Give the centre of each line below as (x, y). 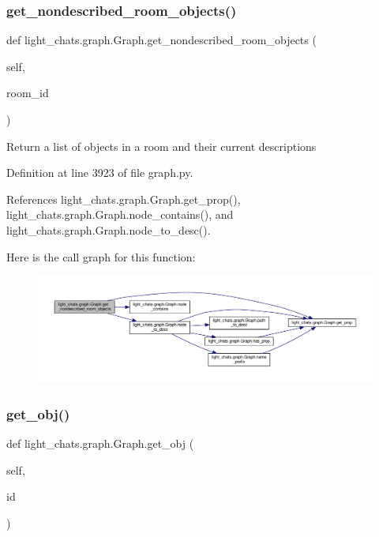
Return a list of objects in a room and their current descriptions (161, 146)
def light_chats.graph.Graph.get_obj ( (100, 443)
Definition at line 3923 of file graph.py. (100, 173)
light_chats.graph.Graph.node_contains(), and (120, 214)
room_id (28, 93)
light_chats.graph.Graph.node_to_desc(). (109, 229)
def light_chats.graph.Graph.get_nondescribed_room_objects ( (161, 40)
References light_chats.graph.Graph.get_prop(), (124, 199)
